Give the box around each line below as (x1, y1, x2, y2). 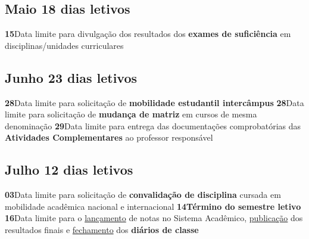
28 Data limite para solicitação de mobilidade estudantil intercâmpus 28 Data (5, 96, 304, 108)
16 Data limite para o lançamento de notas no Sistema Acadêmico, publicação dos (5, 212, 303, 224)
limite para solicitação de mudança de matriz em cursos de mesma (5, 108, 257, 120)
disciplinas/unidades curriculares (5, 39, 124, 51)
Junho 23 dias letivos (5, 68, 138, 86)
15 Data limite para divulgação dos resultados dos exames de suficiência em (5, 27, 291, 40)
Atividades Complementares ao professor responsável (5, 131, 213, 144)
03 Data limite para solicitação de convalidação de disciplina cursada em (5, 188, 281, 201)
